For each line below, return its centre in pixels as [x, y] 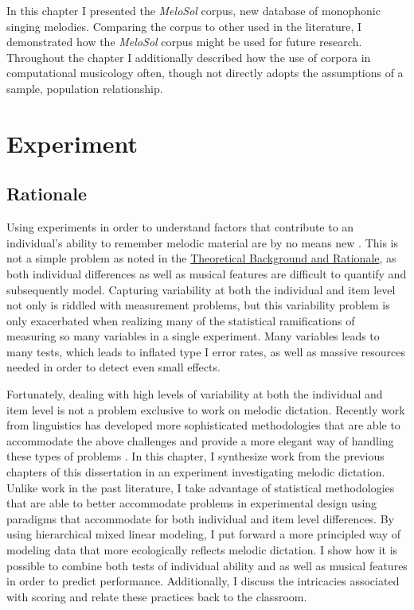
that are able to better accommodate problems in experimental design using [192, 503]
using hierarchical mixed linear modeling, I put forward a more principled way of [204, 534]
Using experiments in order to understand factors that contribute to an [180, 227]
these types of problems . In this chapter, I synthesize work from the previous [195, 456]
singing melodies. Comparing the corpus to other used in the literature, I [184, 26]
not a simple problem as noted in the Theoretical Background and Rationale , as [201, 258]
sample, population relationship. [85, 88]
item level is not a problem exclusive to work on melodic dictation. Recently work [206, 409]
